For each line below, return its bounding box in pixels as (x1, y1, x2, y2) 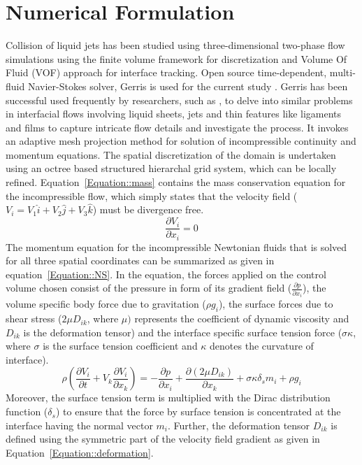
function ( (6, 404, 48, 419)
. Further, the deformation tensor (168, 417, 310, 432)
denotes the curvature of (210, 338, 314, 353)
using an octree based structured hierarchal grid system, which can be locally (6, 161, 337, 176)
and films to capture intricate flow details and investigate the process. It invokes (6, 120, 349, 134)
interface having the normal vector (6, 417, 153, 432)
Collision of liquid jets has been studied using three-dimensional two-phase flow (6, 38, 345, 52)
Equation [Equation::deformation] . (6, 445, 154, 459)
